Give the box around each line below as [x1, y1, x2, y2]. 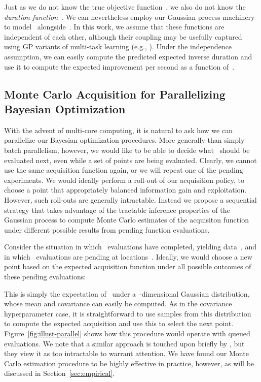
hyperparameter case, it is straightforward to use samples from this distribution [4, 308, 251, 319]
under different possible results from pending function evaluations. [4, 224, 210, 235]
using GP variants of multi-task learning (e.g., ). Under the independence [4, 41, 232, 52]
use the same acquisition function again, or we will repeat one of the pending [4, 165, 243, 175]
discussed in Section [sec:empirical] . [4, 368, 115, 378]
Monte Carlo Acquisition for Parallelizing [4, 86, 226, 102]
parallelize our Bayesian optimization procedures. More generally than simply [4, 135, 245, 145]
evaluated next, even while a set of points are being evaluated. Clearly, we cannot [4, 154, 257, 165]
